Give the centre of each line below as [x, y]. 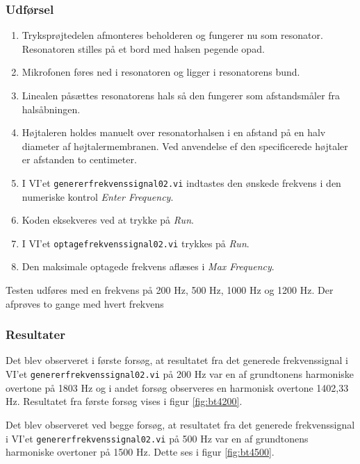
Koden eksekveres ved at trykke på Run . [108, 220]
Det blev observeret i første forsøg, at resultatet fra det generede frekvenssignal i [177, 360]
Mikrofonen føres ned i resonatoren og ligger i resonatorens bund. [161, 72]
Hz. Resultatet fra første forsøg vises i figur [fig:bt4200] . [124, 401]
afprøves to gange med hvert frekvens [85, 303]
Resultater [35, 334]
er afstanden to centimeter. [79, 159]
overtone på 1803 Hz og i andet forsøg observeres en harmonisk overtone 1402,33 [177, 387]
